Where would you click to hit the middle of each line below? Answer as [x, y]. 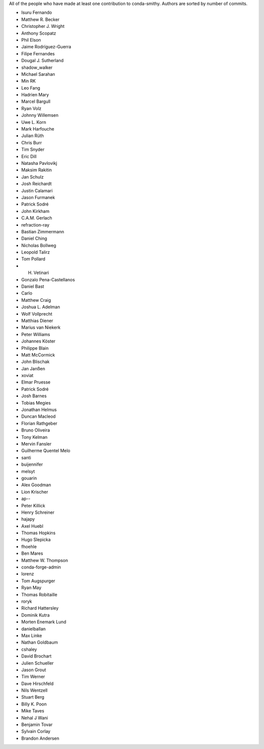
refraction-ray [35, 225]
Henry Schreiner [38, 512]
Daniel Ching [34, 238]
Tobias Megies [36, 403]
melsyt [28, 471]
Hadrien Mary [35, 95]
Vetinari [41, 273]
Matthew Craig [36, 300]
